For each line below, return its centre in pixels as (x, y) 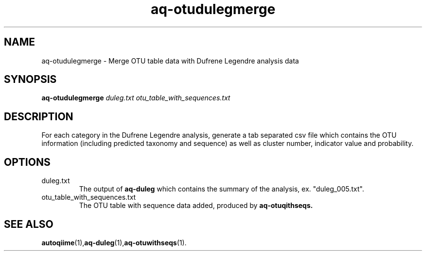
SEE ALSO (29, 224)
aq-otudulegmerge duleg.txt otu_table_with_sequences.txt (136, 98)
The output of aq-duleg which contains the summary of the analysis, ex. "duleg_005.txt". (222, 189)
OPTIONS (27, 162)
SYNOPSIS (30, 80)
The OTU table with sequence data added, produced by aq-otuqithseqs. (196, 206)
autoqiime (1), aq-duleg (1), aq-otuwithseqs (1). (114, 242)
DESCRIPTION (39, 116)
